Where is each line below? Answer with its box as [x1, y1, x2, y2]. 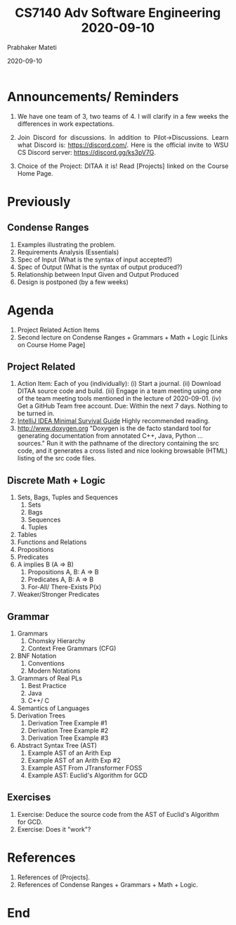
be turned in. [17, 409, 55, 418]
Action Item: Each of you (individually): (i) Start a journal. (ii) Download [17, 380, 221, 388]
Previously [7, 193, 71, 209]
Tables [17, 531, 37, 539]
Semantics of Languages [17, 704, 90, 713]
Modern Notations [27, 666, 81, 675]
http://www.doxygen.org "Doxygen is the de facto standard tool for [17, 424, 211, 433]
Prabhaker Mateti [7, 43, 57, 51]
